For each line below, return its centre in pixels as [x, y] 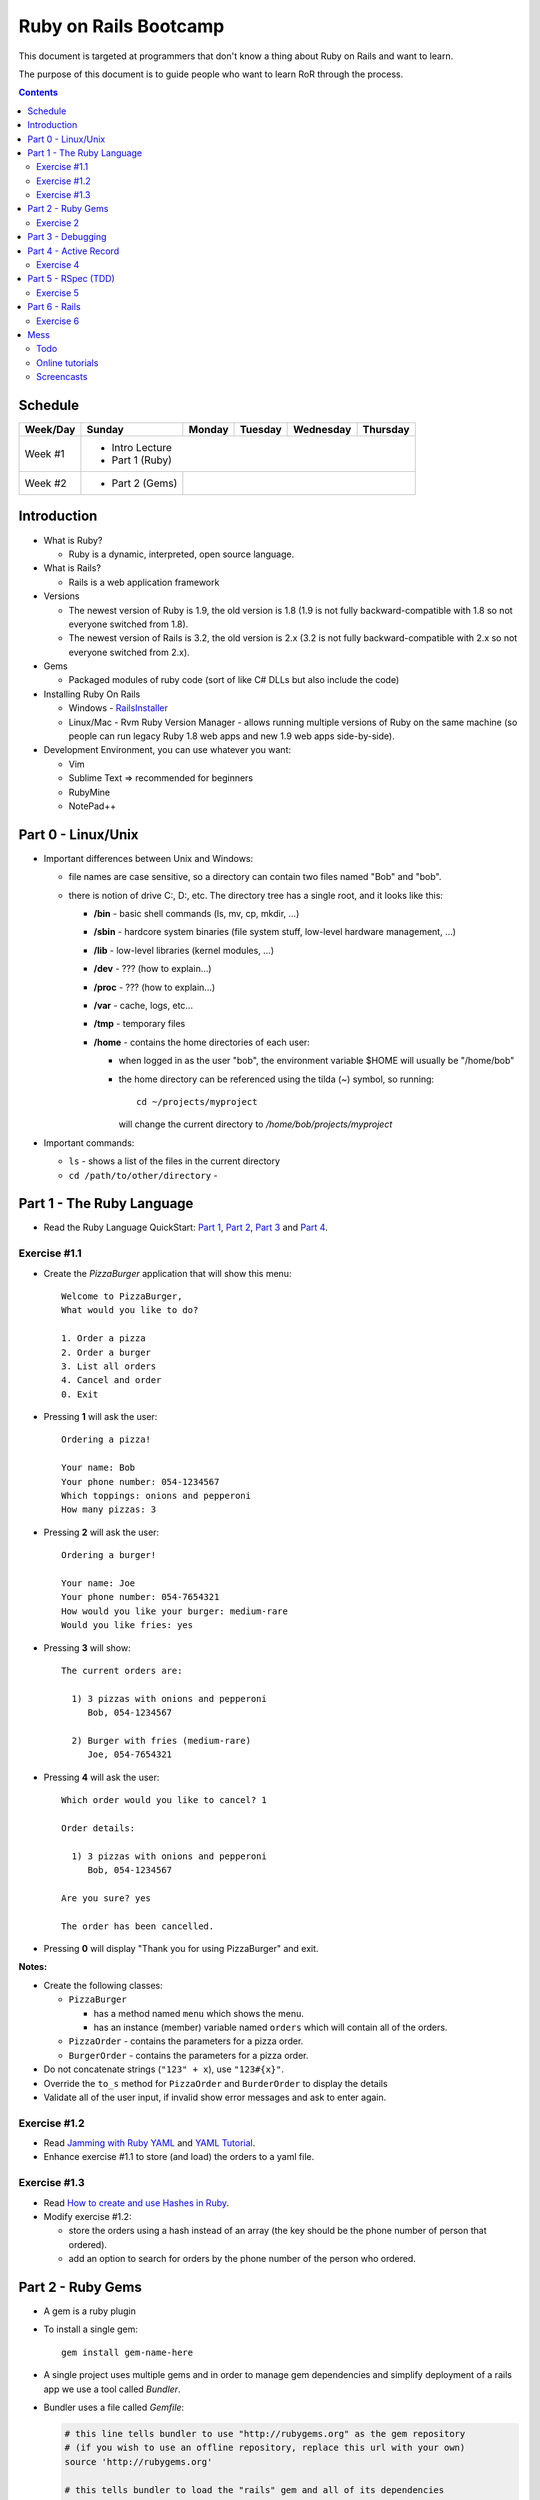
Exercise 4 [58, 265]
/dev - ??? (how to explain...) [152, 969]
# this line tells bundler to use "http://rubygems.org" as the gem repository [265, 2433]
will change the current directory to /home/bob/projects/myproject [255, 1124]
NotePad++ [92, 806]
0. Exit [80, 1394]
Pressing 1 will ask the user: [100, 1417]
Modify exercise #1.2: [87, 2216]
